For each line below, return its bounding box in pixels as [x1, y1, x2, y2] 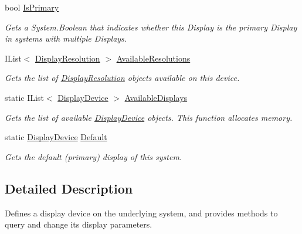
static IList [5, 91, 44, 103]
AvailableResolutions [116, 52, 191, 64]
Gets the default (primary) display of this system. [5, 150, 182, 162]
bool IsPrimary [5, 1, 59, 13]
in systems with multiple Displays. [5, 32, 127, 45]
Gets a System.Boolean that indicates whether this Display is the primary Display [5, 21, 297, 33]
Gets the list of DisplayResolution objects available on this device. [5, 72, 240, 84]
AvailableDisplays [124, 91, 188, 103]
